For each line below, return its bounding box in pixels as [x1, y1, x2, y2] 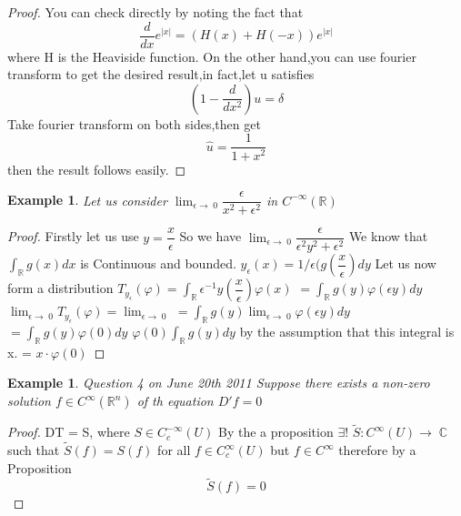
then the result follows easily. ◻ [7, 159, 186, 178]
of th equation [136, 391, 214, 410]
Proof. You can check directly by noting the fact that [7, 3, 304, 21]
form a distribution [7, 278, 114, 298]
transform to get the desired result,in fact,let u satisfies [7, 65, 315, 84]
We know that [348, 227, 428, 246]
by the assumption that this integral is [239, 322, 455, 341]
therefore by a [338, 440, 416, 460]
